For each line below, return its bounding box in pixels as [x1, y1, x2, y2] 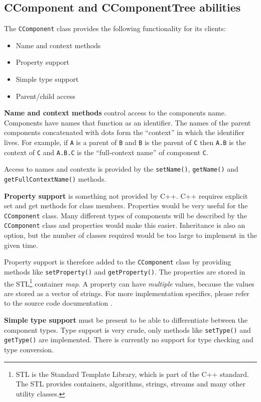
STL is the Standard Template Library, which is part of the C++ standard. [16, 368, 249, 379]
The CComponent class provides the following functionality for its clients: [4, 23, 226, 34]
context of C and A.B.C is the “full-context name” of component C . [4, 147, 208, 157]
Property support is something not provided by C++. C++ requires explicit [4, 190, 248, 201]
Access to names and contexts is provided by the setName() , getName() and [4, 164, 238, 174]
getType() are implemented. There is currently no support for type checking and [4, 334, 253, 345]
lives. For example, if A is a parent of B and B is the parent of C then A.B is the [4, 137, 246, 148]
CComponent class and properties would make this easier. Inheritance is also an [4, 220, 245, 230]
